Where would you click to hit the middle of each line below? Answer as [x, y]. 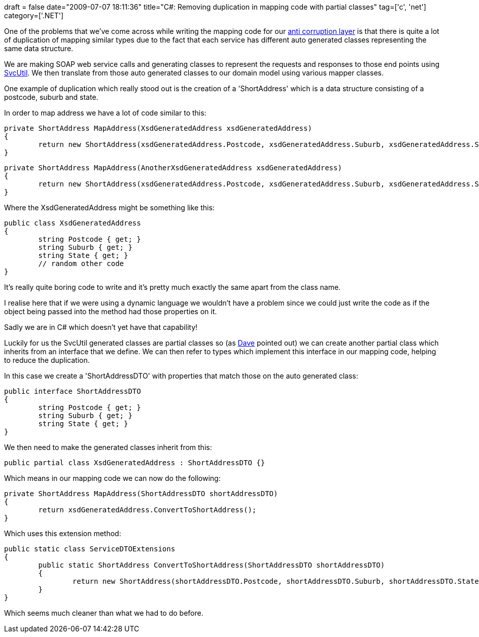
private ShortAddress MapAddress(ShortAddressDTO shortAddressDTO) [141, 494]
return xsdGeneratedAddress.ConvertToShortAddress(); [147, 510]
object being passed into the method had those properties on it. [111, 311]
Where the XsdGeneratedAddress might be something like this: [109, 208]
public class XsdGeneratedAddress [73, 223]
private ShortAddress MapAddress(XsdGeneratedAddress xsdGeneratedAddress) [158, 128]
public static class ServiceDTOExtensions [90, 549]
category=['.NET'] [34, 15]
